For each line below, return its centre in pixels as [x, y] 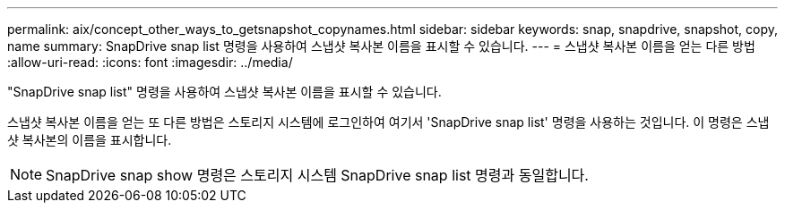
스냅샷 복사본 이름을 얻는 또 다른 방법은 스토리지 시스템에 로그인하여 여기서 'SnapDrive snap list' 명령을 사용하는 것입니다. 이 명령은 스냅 [388, 122]
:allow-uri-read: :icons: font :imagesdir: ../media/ [150, 62]
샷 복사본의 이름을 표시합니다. [90, 140]
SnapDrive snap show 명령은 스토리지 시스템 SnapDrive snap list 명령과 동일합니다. [317, 175]
